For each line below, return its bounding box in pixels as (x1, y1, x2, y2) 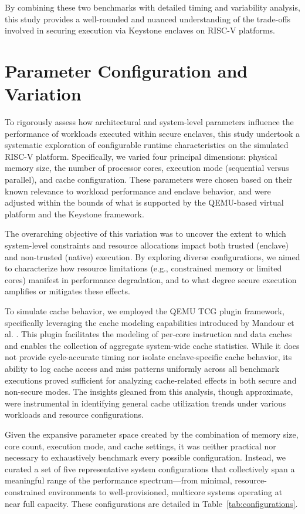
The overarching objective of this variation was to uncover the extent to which (5, 227, 286, 240)
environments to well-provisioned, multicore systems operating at (48, 485, 283, 498)
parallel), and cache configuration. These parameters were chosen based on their (5, 173, 293, 186)
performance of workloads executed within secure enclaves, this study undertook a (5, 127, 300, 139)
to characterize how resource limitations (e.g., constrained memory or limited (5, 262, 282, 274)
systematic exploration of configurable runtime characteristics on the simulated (5, 139, 289, 151)
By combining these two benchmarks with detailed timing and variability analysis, (5, 1, 300, 13)
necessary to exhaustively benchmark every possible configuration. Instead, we (5, 451, 286, 463)
